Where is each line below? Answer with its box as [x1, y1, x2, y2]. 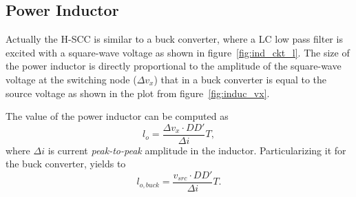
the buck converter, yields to [6, 156, 126, 171]
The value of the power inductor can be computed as [6, 109, 229, 123]
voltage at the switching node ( [6, 72, 137, 86]
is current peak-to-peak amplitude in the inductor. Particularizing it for [48, 143, 346, 157]
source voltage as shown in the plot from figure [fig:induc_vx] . [6, 85, 270, 100]
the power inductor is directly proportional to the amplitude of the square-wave [6, 59, 342, 73]
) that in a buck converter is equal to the [154, 72, 327, 86]
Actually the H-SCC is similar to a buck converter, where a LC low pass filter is [6, 32, 343, 46]
